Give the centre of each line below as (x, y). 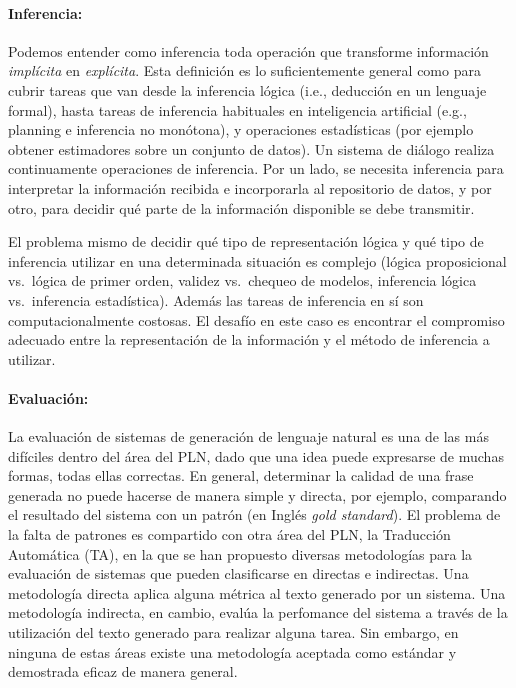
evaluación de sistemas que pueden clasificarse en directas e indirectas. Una (238, 573)
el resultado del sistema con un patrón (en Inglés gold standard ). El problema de (254, 514)
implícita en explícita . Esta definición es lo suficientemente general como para (244, 70)
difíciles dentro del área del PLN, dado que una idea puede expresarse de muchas (256, 455)
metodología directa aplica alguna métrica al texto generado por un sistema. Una (257, 592)
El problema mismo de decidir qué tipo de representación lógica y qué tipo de (246, 241)
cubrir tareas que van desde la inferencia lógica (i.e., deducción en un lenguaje (247, 89)
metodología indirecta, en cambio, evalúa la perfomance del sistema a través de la (258, 612)
